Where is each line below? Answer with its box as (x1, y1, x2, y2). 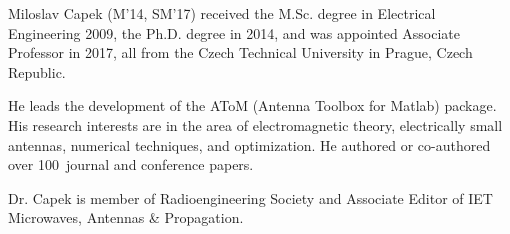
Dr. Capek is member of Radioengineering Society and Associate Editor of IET (8, 187, 493, 208)
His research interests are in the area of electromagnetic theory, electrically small (8, 114, 503, 135)
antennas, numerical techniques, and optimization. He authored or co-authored (8, 134, 491, 155)
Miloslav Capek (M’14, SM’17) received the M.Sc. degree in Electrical (8, 3, 436, 23)
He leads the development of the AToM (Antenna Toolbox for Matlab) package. (8, 95, 497, 116)
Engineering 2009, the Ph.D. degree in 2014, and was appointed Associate (8, 22, 461, 43)
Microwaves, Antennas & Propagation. (8, 207, 244, 228)
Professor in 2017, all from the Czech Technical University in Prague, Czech (8, 42, 473, 63)
